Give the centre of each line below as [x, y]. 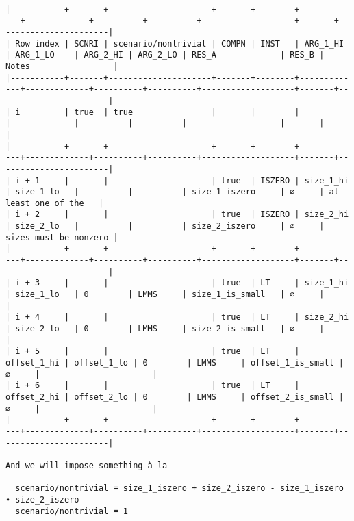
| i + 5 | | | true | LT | [153, 352]
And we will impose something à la [87, 465]
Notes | [62, 66]
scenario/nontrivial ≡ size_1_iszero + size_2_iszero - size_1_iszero [179, 488]
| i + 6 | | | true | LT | [153, 386]
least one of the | [55, 203]
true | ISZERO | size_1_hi [285, 180]
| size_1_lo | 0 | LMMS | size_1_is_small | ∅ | [165, 295]
